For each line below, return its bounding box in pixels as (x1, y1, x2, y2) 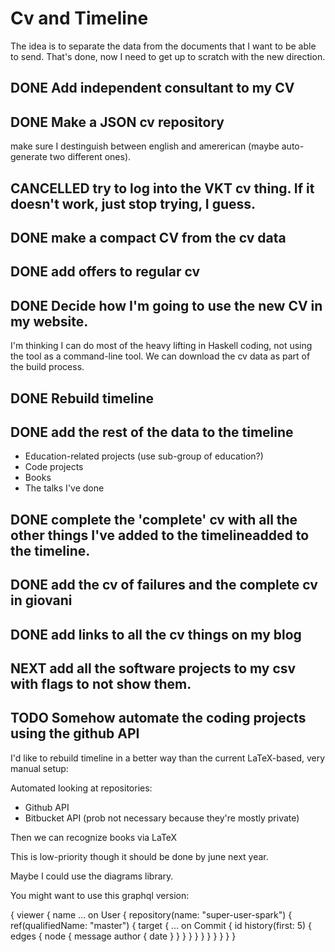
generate (10, 151, 48, 163)
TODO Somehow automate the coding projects (10, 710, 307, 727)
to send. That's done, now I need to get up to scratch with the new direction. (10, 50, 326, 62)
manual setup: (10, 762, 69, 774)
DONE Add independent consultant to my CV (10, 80, 295, 97)
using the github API (10, 725, 140, 742)
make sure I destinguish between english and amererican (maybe (10, 140, 280, 152)
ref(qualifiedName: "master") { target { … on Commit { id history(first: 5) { (10, 919, 313, 931)
